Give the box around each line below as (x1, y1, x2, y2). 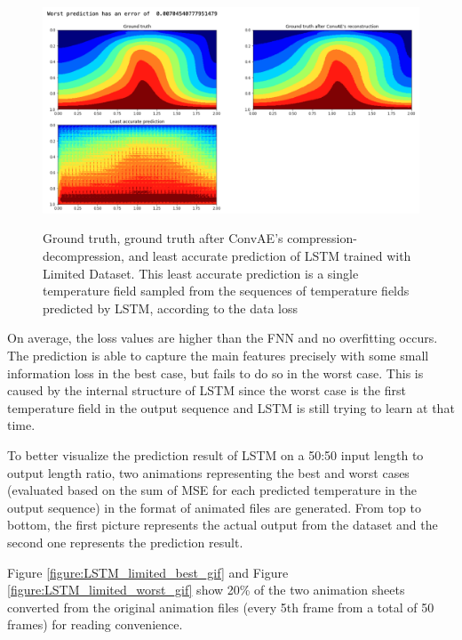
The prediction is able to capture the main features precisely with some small (7, 346, 429, 365)
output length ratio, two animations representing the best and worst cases (7, 463, 410, 482)
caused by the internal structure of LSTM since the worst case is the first (7, 381, 406, 400)
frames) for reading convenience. (7, 615, 183, 634)
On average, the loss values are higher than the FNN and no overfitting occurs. (7, 328, 438, 347)
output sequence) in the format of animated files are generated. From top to (7, 498, 422, 516)
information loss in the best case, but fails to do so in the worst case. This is (7, 363, 424, 382)
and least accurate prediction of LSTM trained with (128, 247, 411, 265)
